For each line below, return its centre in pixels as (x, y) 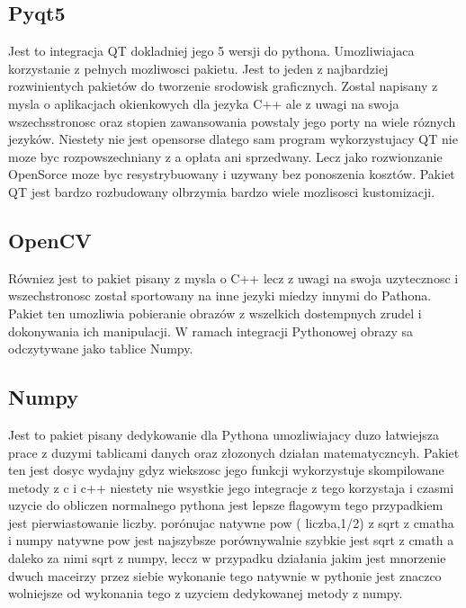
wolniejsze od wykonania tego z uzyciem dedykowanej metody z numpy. (206, 593)
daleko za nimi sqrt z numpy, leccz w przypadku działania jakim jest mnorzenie (227, 558)
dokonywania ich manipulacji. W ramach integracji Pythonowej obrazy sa (211, 331)
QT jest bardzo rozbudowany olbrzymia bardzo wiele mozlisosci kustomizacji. (222, 191)
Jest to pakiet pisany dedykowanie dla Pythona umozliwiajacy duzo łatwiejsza (224, 434)
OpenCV (50, 240)
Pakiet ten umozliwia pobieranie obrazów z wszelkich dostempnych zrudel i (215, 313)
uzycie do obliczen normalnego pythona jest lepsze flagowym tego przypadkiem (226, 505)
